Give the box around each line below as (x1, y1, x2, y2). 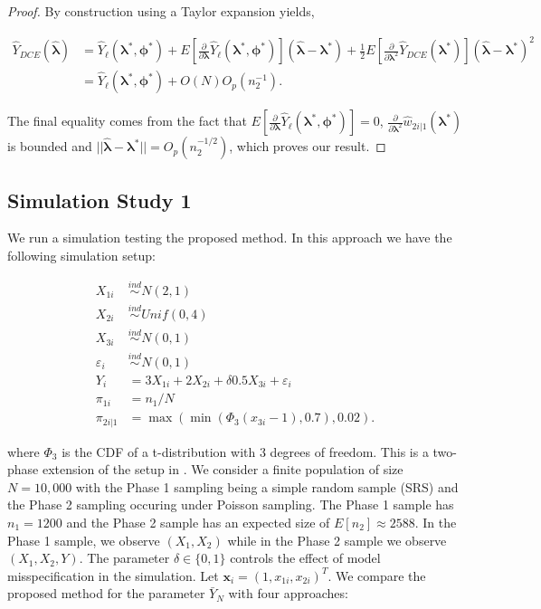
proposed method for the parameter (7, 584, 205, 603)
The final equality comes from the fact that (7, 111, 247, 130)
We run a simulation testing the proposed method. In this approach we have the (7, 228, 452, 247)
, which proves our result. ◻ (229, 137, 386, 156)
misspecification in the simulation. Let (7, 566, 219, 585)
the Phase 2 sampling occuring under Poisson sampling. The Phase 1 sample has (7, 495, 454, 514)
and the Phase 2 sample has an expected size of (66, 512, 330, 531)
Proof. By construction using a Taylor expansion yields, (7, 2, 315, 20)
